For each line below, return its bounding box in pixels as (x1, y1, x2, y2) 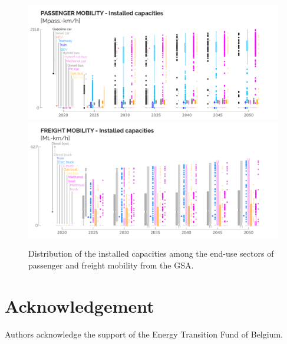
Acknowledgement (5, 293, 154, 317)
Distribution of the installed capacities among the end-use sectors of (28, 247, 274, 260)
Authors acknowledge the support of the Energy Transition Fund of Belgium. (5, 327, 283, 340)
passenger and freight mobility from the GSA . (28, 259, 194, 271)
